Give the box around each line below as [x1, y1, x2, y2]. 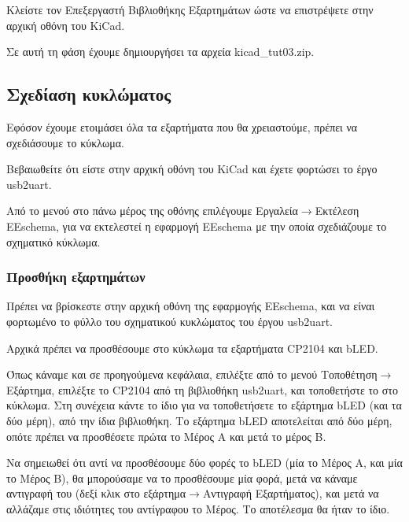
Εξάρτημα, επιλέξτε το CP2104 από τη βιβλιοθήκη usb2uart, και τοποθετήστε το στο [6, 381, 398, 398]
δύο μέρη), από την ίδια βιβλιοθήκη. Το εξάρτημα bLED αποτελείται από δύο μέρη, [6, 412, 392, 428]
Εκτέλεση [315, 202, 359, 219]
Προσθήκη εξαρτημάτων [6, 267, 146, 287]
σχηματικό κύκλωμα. [6, 233, 101, 250]
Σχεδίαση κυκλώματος [6, 82, 171, 106]
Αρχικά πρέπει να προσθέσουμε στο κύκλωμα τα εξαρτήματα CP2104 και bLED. [6, 339, 378, 356]
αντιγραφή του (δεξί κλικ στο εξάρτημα [6, 485, 186, 502]
